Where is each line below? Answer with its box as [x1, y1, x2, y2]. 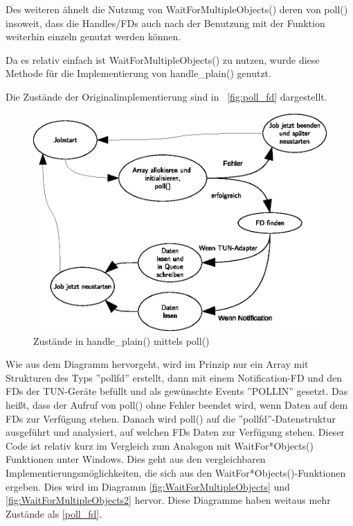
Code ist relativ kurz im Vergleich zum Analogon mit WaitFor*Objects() [6, 438, 314, 452]
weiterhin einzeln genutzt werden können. [6, 29, 181, 44]
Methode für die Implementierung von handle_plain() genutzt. [6, 66, 271, 80]
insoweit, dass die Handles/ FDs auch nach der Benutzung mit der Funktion [6, 15, 325, 30]
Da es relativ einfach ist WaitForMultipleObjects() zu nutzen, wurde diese [6, 52, 320, 67]
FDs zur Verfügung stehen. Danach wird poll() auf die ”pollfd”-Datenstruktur [6, 411, 336, 425]
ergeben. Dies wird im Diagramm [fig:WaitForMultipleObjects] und [6, 479, 290, 493]
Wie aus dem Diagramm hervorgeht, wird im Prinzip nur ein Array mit [6, 357, 309, 371]
